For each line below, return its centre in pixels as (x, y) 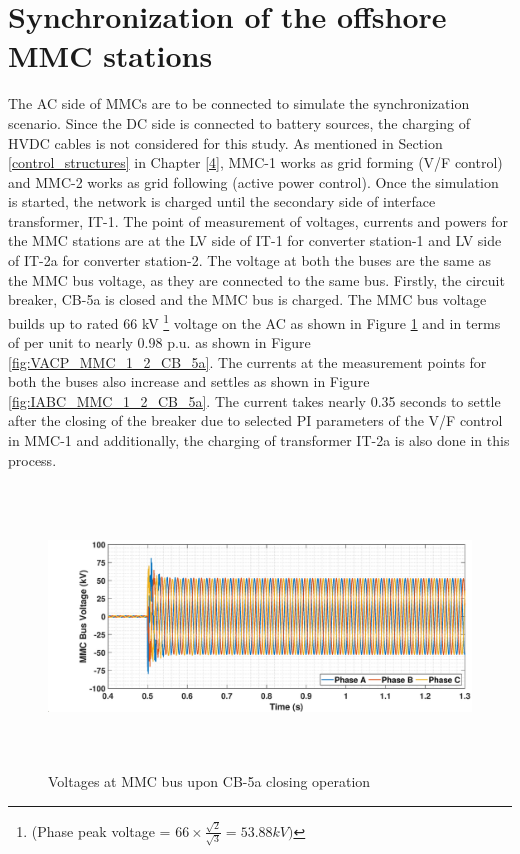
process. (32, 459)
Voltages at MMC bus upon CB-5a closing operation (209, 781)
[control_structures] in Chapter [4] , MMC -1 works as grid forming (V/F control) (255, 162)
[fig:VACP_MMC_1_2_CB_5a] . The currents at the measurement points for (247, 361)
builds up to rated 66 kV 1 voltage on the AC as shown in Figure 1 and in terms (254, 321)
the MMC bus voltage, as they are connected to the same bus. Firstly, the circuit (256, 279)
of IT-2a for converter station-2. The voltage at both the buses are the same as (250, 260)
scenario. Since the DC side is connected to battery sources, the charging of (239, 122)
